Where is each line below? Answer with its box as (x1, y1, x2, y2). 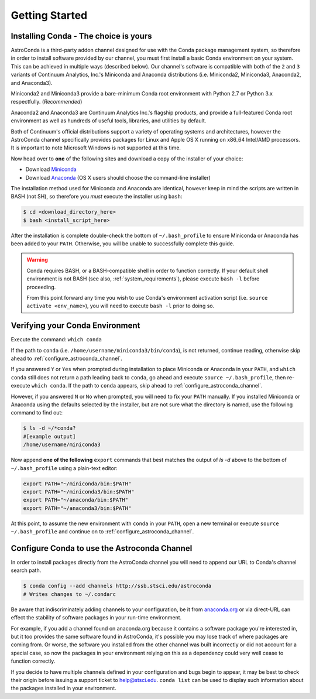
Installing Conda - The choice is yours (11, 31, 152, 41)
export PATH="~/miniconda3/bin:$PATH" (23, 488, 135, 495)
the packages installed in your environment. (11, 685, 116, 692)
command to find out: (11, 409, 63, 416)
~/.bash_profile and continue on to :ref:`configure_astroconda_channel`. (11, 528, 194, 535)
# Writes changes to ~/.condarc (23, 591, 116, 597)
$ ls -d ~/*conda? (23, 425, 76, 431)
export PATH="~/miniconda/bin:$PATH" (23, 480, 132, 487)
